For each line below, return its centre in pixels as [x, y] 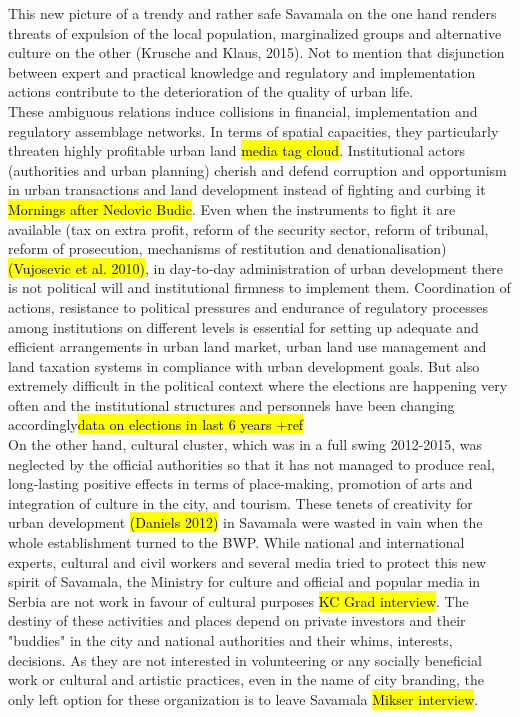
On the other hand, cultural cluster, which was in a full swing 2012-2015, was [245, 444]
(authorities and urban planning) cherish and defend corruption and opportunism [257, 169]
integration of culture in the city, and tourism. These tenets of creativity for [240, 502]
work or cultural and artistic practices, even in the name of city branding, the [246, 679]
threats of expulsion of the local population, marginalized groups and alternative [255, 32]
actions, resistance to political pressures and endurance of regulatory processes [248, 306]
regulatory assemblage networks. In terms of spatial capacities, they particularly [253, 130]
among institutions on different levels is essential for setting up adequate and [243, 326]
